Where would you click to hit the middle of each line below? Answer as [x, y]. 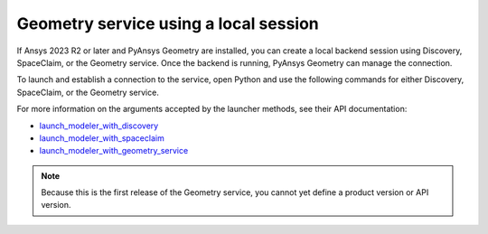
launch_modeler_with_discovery [99, 126]
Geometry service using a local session [168, 23]
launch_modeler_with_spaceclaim [102, 138]
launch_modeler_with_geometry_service [114, 151]
